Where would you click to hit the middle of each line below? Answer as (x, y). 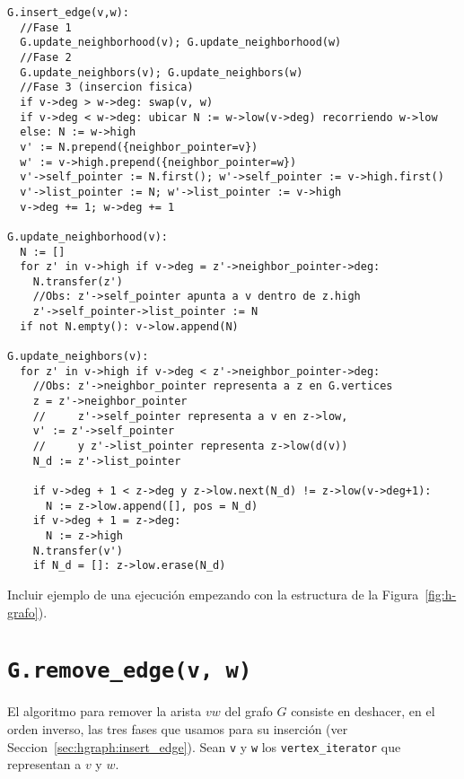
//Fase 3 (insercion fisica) (107, 88)
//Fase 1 (46, 27)
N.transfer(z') (78, 281)
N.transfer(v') (78, 551)
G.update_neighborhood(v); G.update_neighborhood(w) (181, 43)
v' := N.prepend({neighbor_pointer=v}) (139, 147)
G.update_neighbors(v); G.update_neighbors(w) (162, 72)
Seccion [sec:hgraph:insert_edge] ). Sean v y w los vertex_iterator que (204, 746)
